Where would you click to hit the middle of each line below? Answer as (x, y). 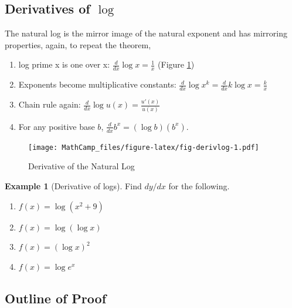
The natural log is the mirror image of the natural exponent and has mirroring (146, 33)
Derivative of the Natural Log (82, 166)
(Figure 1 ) (176, 64)
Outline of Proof (56, 298)
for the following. (199, 185)
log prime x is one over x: (64, 64)
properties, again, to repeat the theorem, (78, 44)
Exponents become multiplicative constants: (97, 84)
